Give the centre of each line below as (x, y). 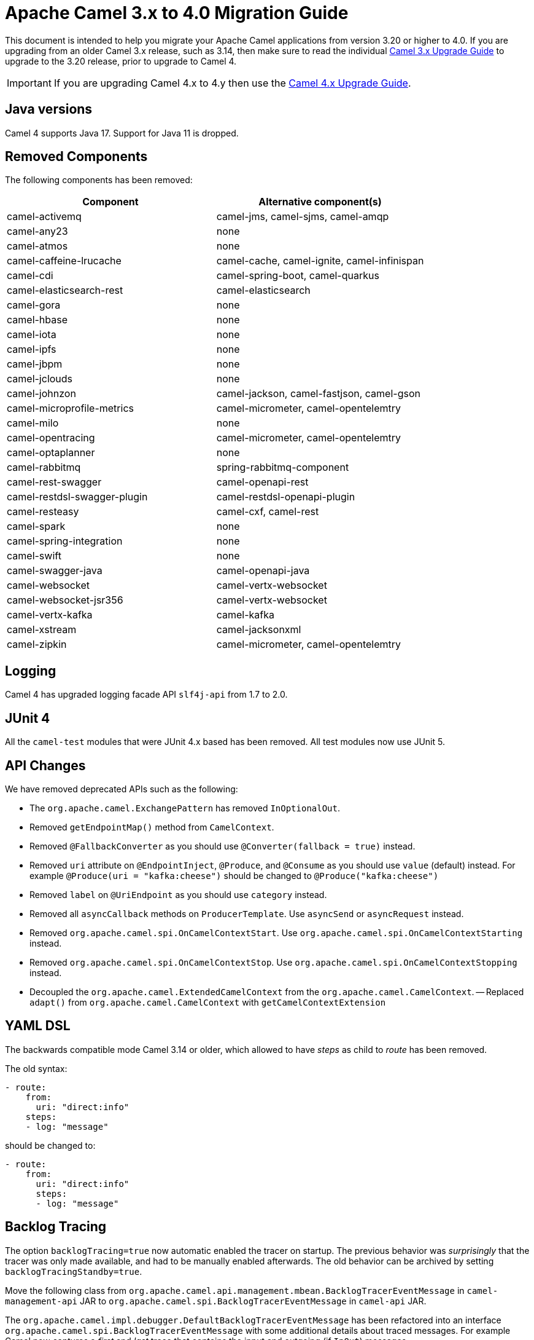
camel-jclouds (40, 379)
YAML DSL (38, 1026)
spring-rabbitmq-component (283, 467)
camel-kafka (246, 615)
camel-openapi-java (263, 571)
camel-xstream (42, 630)
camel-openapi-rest (262, 482)
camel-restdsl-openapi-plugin (286, 497)
